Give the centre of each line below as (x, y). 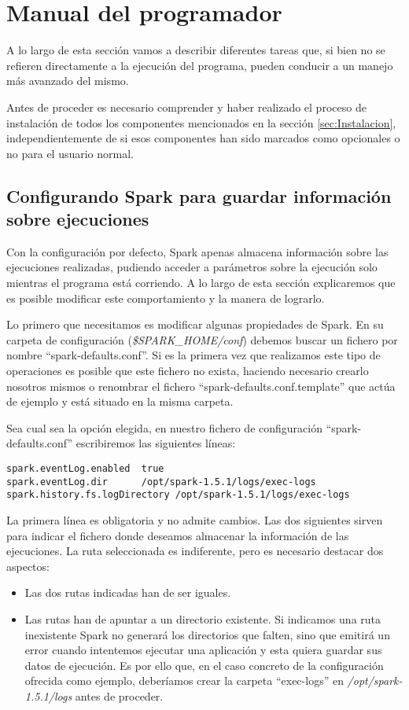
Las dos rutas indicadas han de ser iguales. (128, 592)
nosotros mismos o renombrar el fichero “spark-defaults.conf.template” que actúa (201, 386)
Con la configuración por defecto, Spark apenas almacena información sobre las (197, 251)
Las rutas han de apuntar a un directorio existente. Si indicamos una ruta (203, 618)
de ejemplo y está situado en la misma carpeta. (120, 401)
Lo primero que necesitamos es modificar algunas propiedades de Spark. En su (195, 324)
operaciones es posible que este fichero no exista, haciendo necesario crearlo (188, 371)
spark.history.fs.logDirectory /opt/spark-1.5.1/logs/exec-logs (178, 495)
